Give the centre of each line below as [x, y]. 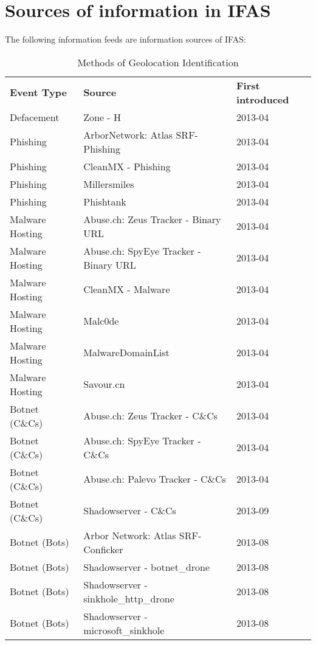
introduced [263, 99]
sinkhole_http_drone [129, 598]
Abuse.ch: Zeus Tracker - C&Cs [150, 416]
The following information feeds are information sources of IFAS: [125, 39]
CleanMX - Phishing [127, 166]
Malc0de [101, 321]
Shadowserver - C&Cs [130, 511]
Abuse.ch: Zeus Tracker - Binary [152, 219]
